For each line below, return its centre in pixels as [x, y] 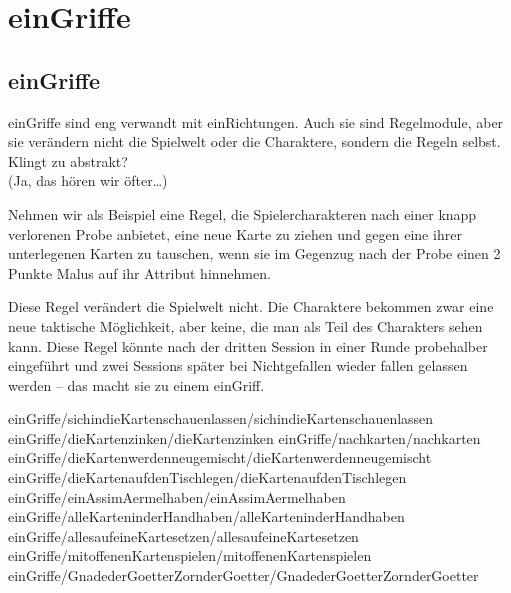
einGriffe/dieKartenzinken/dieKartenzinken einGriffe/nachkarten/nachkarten [244, 437]
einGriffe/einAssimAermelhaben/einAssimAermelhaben [177, 496]
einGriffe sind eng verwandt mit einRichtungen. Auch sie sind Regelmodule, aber [256, 121]
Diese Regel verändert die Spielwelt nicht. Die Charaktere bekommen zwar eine [251, 306]
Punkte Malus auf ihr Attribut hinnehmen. [139, 272]
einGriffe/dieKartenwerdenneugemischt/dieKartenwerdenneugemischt [220, 457]
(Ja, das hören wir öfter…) [88, 180]
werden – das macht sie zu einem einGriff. [136, 384]
